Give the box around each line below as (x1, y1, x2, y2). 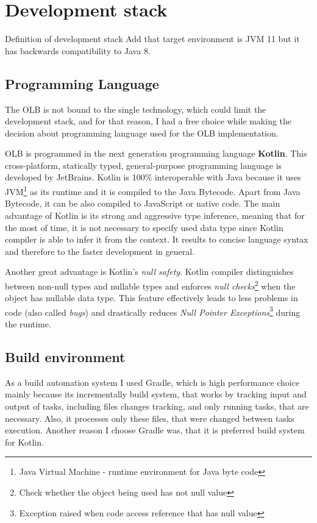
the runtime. (5, 317, 51, 330)
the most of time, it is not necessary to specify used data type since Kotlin (5, 221, 283, 233)
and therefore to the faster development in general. (5, 244, 194, 257)
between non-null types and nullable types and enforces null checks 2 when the (5, 277, 296, 292)
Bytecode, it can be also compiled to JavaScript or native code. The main (5, 197, 280, 210)
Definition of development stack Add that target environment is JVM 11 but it (5, 32, 300, 45)
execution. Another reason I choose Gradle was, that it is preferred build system (5, 424, 305, 436)
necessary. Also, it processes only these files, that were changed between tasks (5, 411, 294, 424)
